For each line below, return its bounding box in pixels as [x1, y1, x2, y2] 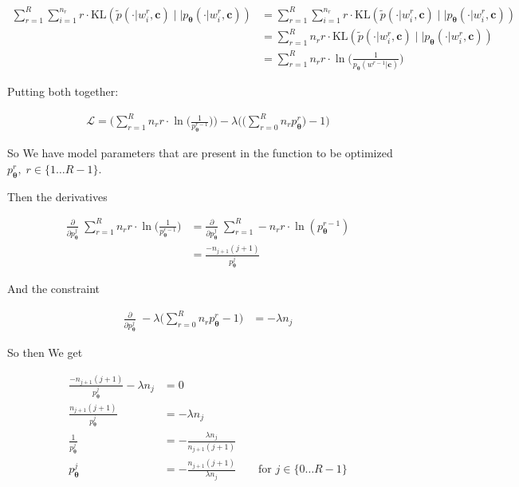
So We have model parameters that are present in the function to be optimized [7, 145, 393, 161]
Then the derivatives [7, 188, 108, 204]
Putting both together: [7, 82, 119, 99]
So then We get [7, 344, 83, 361]
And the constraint [7, 280, 100, 297]
